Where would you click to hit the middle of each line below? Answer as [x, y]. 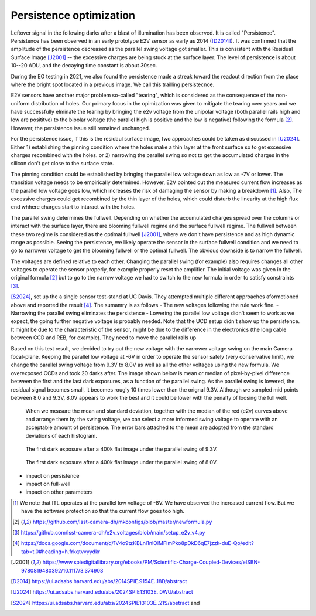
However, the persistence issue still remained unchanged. [80, 128]
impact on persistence [52, 475]
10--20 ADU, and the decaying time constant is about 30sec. [84, 66]
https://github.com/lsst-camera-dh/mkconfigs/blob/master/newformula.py [122, 522]
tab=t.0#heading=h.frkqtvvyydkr [61, 552]
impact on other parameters [59, 492]
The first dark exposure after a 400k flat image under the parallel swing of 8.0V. [121, 462]
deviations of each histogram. [61, 435]
